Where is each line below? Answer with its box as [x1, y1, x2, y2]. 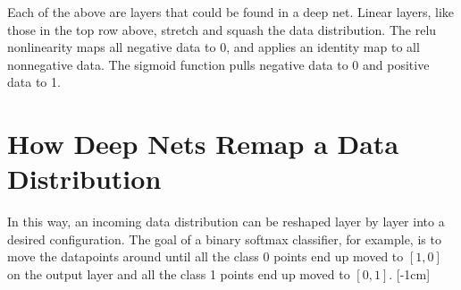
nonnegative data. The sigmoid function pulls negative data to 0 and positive [7, 55, 430, 73]
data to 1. [7, 72, 61, 91]
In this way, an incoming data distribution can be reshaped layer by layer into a [7, 212, 445, 231]
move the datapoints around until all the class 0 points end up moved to [7, 247, 404, 266]
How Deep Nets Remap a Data [7, 125, 399, 162]
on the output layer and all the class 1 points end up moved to [7, 265, 350, 284]
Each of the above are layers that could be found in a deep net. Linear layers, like [7, 3, 455, 21]
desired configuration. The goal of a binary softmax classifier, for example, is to [7, 229, 441, 248]
